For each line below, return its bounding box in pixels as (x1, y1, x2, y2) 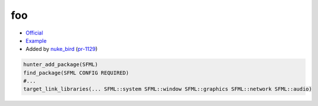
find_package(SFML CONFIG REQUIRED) (23, 69, 130, 76)
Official (25, 29, 44, 36)
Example (25, 37, 47, 44)
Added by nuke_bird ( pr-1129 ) (25, 46, 98, 53)
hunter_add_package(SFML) (23, 61, 98, 68)
